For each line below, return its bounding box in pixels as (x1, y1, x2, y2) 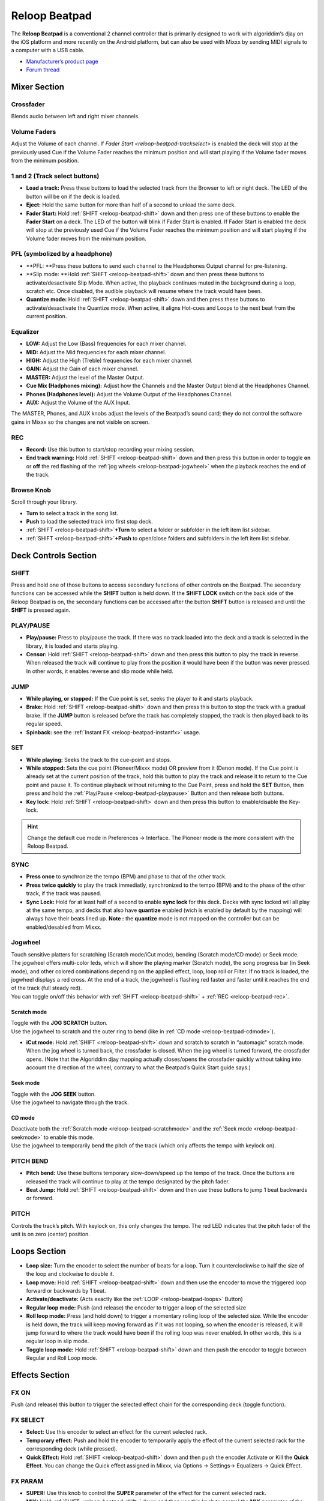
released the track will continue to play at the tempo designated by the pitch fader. (26, 1177, 230, 1185)
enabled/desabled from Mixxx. (26, 923, 102, 931)
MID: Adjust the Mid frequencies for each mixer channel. (26, 348, 166, 355)
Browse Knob (11, 486, 51, 494)
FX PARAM (11, 1477, 44, 1485)
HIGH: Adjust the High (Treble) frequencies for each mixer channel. (26, 357, 193, 364)
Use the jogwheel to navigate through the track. (11, 1099, 129, 1106)
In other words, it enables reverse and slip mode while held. (26, 667, 173, 675)
